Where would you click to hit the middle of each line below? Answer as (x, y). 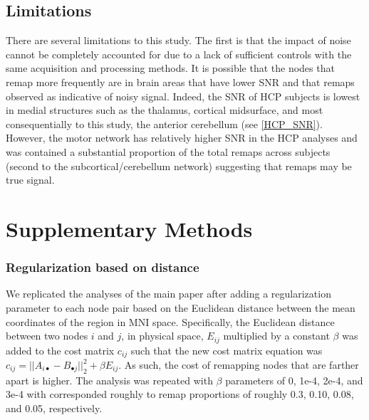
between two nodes (47, 336)
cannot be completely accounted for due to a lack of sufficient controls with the (179, 54)
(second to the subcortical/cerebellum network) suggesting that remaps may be (179, 166)
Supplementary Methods (129, 228)
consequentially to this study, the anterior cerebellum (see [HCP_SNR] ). (164, 124)
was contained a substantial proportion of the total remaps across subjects (168, 151)
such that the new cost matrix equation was (227, 350)
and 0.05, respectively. (54, 408)
